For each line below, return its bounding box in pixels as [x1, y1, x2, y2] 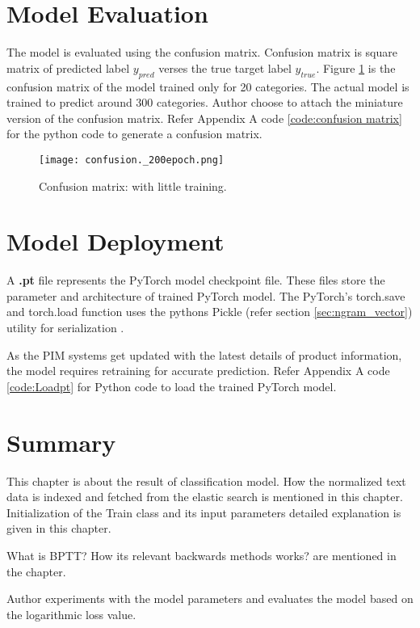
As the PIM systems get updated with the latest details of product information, [6, 346, 402, 363]
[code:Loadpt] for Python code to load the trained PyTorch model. [6, 377, 337, 394]
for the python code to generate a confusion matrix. [6, 125, 262, 142]
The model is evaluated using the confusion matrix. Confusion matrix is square [6, 44, 397, 61]
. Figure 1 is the [316, 59, 396, 76]
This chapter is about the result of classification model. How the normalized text [6, 472, 406, 489]
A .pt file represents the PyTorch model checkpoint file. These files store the [6, 272, 385, 289]
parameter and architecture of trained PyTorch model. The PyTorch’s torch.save [6, 287, 405, 304]
